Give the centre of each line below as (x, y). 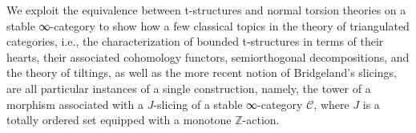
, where (331, 104)
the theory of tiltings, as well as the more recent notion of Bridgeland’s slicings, (202, 73)
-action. (261, 120)
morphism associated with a (75, 104)
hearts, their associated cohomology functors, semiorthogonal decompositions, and (208, 56)
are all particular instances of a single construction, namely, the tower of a (189, 88)
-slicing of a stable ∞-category (228, 104)
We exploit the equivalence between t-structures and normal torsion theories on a (206, 10)
